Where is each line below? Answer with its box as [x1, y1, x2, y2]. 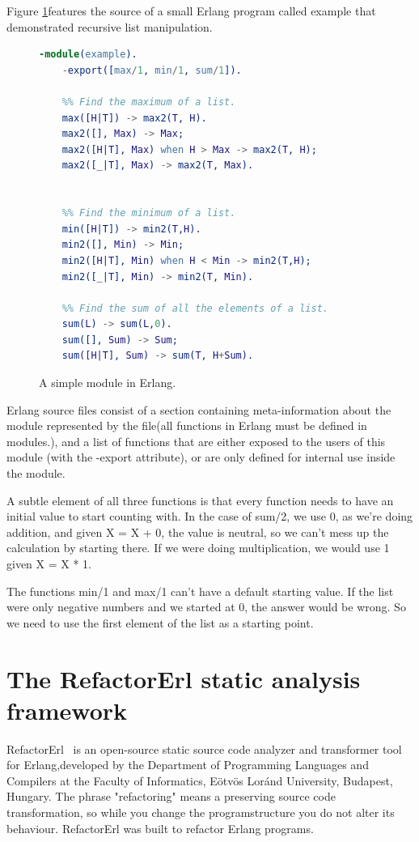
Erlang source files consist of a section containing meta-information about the [6, 401, 391, 418]
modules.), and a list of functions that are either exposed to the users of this [6, 432, 386, 449]
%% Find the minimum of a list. [61, 207, 236, 219]
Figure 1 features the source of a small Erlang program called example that [6, 2, 376, 19]
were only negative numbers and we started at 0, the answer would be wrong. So [6, 598, 406, 615]
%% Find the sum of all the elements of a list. [61, 302, 328, 314]
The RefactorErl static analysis [6, 661, 361, 695]
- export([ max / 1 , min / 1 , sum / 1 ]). [61, 64, 242, 76]
